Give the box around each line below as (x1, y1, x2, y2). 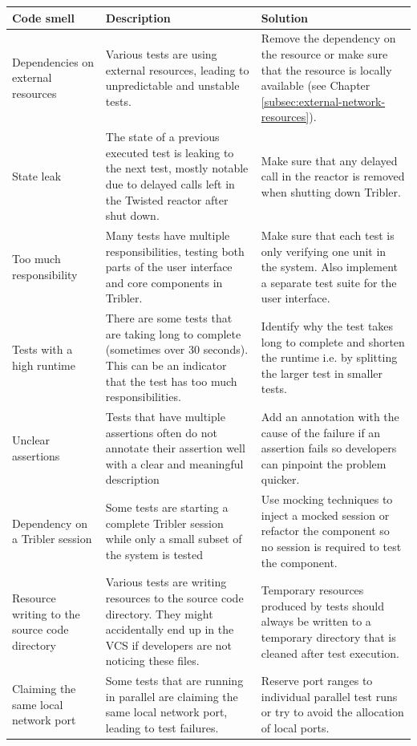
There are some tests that (105, 310, 233, 326)
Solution (261, 9, 308, 26)
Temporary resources (261, 582, 364, 598)
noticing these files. (105, 652, 200, 669)
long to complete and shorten (261, 333, 405, 350)
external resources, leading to (105, 61, 249, 78)
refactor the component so (261, 522, 390, 539)
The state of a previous (105, 128, 220, 145)
